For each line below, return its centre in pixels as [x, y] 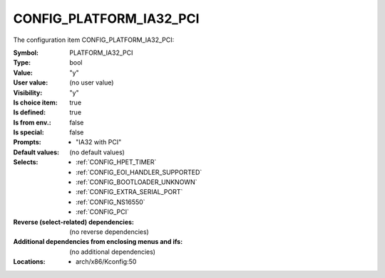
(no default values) [97, 152]
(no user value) [92, 82]
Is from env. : [32, 122]
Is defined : [30, 112]
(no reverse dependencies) [109, 232]
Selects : [26, 162]
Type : [22, 63]
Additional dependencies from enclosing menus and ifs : [98, 242]
